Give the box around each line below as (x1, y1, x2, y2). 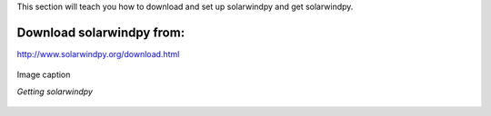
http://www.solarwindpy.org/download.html (16, 48, 180, 59)
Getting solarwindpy (16, 86, 93, 97)
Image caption (16, 69, 71, 81)
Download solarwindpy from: (16, 24, 185, 40)
